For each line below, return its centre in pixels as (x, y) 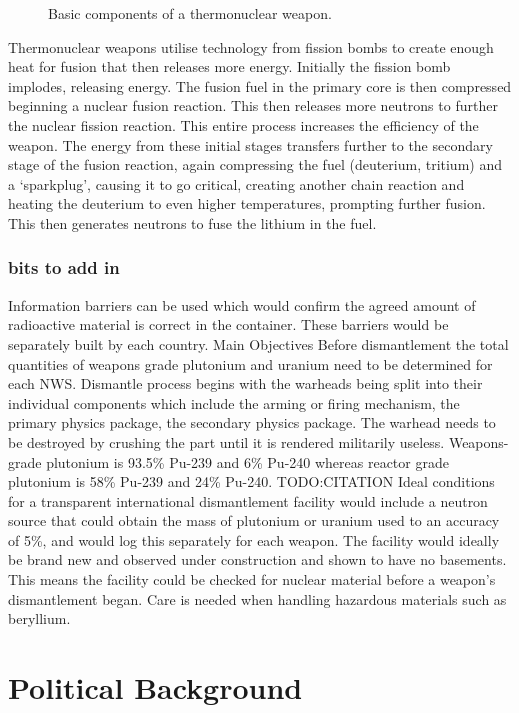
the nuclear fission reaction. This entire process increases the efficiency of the (243, 124)
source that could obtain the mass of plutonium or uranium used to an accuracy (254, 520)
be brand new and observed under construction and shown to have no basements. (257, 559)
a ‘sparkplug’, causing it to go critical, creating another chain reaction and (236, 183)
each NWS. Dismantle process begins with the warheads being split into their (245, 383)
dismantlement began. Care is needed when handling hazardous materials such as (257, 598)
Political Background (155, 687)
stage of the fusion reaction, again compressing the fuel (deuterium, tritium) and (255, 164)
